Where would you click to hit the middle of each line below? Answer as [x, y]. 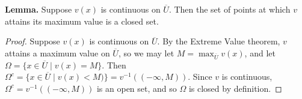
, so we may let [146, 52]
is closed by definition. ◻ [235, 88]
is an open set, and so [137, 88]
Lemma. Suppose [39, 9]
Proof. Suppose [32, 41]
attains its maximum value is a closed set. [82, 21]
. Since [200, 76]
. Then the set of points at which [230, 9]
